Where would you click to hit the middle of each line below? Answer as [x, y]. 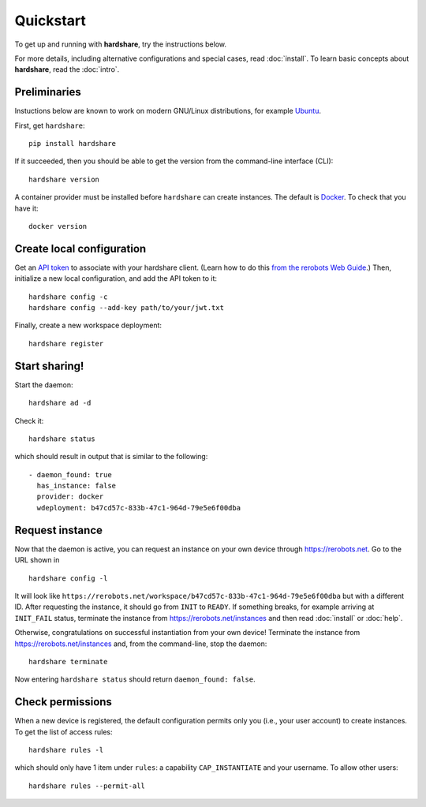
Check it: [29, 420]
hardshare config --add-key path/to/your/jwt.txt [127, 308]
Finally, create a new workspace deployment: [88, 325]
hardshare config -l [68, 578]
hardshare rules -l [66, 750]
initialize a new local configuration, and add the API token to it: [116, 278]
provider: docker [70, 497]
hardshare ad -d [60, 403]
